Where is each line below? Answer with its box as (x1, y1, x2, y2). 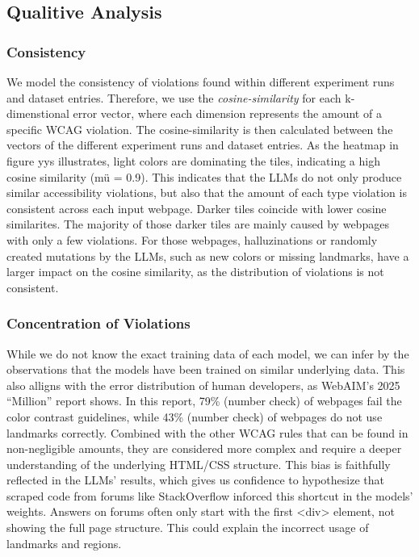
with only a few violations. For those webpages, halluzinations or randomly (6, 231, 378, 248)
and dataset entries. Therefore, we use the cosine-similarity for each (6, 89, 341, 106)
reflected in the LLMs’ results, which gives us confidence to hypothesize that (6, 471, 384, 488)
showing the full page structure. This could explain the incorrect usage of (6, 519, 369, 536)
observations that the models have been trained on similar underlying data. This (6, 361, 405, 378)
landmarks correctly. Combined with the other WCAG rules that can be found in (6, 424, 409, 441)
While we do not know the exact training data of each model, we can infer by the (6, 345, 409, 362)
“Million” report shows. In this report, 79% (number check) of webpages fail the (6, 392, 402, 409)
